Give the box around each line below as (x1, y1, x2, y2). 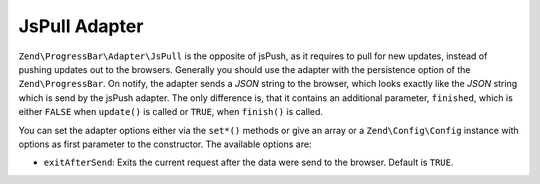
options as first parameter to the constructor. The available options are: (18, 138, 312, 150)
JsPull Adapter (18, 15, 144, 37)
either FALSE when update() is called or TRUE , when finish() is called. (18, 106, 324, 118)
